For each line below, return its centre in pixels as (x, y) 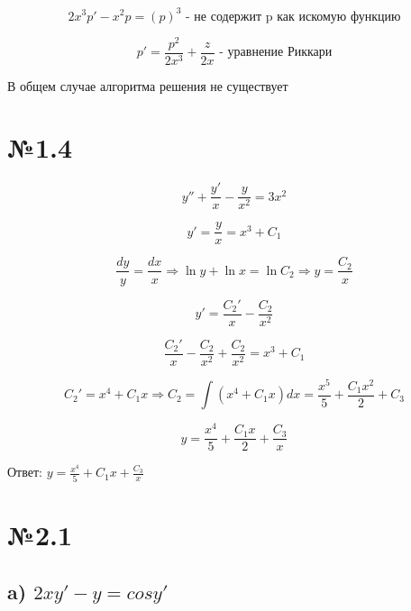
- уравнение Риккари (276, 53)
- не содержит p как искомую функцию (293, 17)
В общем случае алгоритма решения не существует (148, 85)
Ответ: (25, 472)
